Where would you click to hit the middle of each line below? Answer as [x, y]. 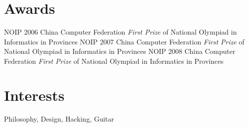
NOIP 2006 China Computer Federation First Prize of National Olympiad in [121, 32]
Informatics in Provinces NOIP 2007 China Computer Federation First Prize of [124, 41]
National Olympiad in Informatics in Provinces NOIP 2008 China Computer [120, 51]
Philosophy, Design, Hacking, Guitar [59, 118]
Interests [34, 95]
